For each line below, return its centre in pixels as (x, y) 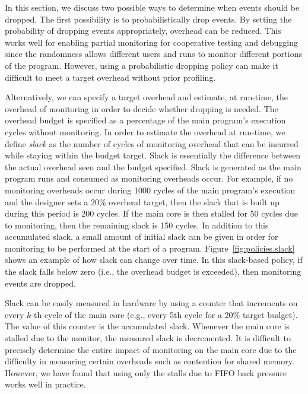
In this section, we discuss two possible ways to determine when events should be (152, 7)
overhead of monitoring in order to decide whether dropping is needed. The (142, 108)
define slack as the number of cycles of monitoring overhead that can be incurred (152, 143)
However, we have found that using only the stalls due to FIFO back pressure (146, 372)
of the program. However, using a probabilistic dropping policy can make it (142, 65)
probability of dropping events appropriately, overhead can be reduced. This (143, 31)
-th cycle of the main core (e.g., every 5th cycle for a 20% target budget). (164, 314)
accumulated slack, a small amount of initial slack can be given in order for (142, 236)
